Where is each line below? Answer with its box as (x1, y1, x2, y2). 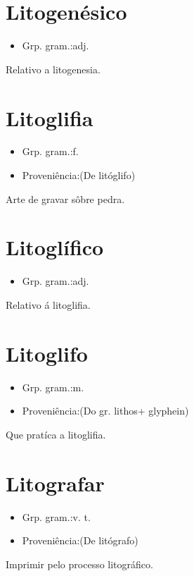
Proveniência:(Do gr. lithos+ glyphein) (22, 403, 189, 418)
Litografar (6, 468, 105, 497)
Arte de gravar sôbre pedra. (6, 191, 125, 206)
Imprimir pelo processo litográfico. (6, 556, 153, 571)
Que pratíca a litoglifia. (6, 427, 106, 441)
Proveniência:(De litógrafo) (22, 533, 138, 548)
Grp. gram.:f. (22, 144, 79, 159)
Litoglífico (6, 233, 104, 262)
